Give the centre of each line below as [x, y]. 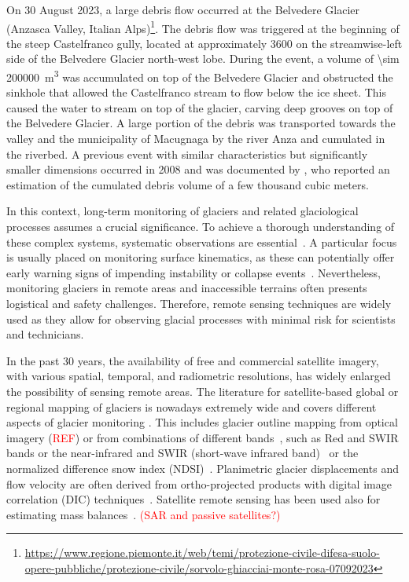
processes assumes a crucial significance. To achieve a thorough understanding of [201, 227]
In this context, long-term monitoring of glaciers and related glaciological [182, 211]
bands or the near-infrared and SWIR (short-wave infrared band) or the [182, 453]
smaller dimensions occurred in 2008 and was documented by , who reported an [198, 169]
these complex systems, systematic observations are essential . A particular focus [202, 242]
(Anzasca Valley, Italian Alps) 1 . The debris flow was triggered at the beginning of [203, 27]
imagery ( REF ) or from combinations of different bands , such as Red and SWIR [203, 437]
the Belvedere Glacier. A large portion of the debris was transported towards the [201, 123]
